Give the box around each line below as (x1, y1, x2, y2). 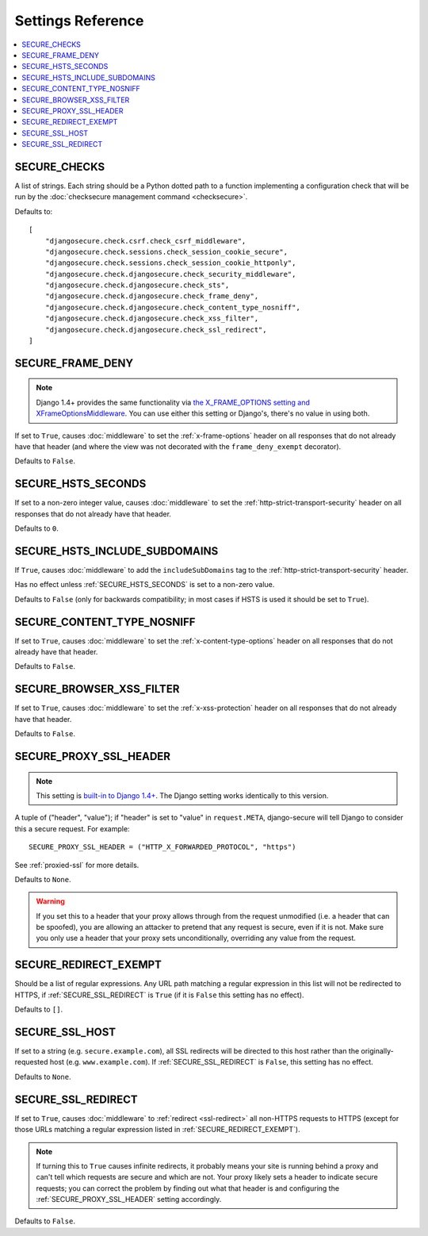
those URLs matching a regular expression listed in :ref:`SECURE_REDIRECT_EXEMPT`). (14, 1125, 300, 1134)
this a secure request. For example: (14, 823, 130, 833)
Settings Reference (14, 12, 144, 29)
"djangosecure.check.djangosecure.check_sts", (44, 281, 230, 290)
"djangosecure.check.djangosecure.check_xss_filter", (44, 314, 259, 323)
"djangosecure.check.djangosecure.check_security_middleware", (44, 270, 296, 278)
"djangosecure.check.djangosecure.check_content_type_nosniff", (44, 302, 300, 312)
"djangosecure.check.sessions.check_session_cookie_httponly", (44, 259, 296, 267)
